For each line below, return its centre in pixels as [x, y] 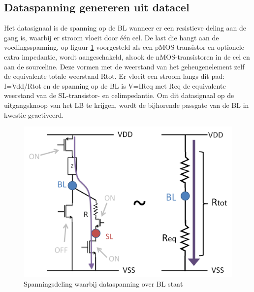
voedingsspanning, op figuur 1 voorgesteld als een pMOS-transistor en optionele [124, 47]
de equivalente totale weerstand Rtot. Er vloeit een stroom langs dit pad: [114, 76]
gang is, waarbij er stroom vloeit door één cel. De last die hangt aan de [111, 37]
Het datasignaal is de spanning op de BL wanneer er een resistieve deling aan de [125, 28]
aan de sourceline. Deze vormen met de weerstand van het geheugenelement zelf [124, 66]
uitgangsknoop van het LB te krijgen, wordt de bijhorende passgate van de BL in [127, 105]
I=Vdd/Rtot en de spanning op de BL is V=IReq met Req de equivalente [115, 85]
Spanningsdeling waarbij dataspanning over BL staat [103, 283]
